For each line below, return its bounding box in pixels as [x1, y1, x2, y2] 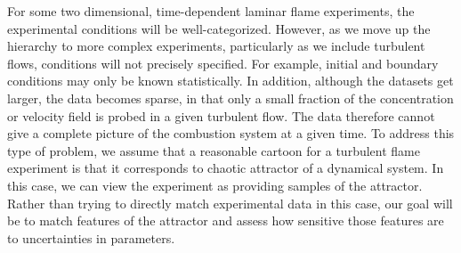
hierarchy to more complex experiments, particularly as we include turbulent [7, 37, 425, 55]
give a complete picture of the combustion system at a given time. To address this [7, 124, 455, 143]
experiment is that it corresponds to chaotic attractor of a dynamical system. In [7, 159, 444, 177]
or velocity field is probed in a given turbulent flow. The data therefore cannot [7, 106, 435, 125]
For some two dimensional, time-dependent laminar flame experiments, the [7, 2, 415, 20]
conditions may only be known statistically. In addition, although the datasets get [7, 71, 454, 90]
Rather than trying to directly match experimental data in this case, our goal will [7, 193, 453, 212]
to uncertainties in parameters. [7, 228, 175, 247]
